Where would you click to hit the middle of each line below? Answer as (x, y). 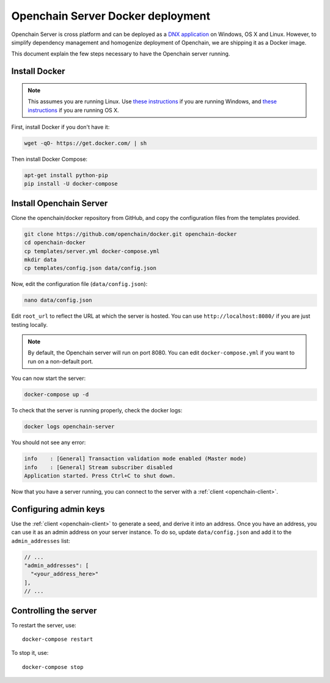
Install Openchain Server (60, 203)
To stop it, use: (30, 653)
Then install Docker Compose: (50, 159)
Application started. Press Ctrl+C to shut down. (100, 476)
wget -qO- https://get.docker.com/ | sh (85, 143)
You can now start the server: (49, 378)
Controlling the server (54, 611)
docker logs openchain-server (69, 427)
